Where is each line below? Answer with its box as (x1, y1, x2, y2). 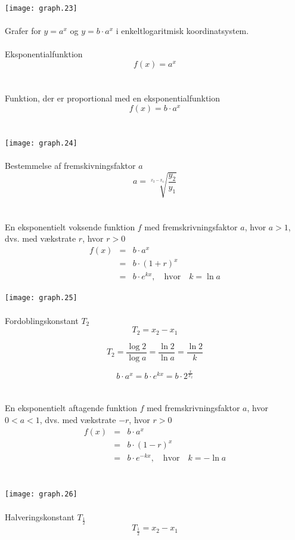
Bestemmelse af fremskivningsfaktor (5, 159, 136, 172)
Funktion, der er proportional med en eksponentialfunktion (5, 92, 221, 104)
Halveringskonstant (5, 510, 74, 523)
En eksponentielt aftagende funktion (5, 402, 137, 414)
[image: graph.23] (5, 4, 77, 13)
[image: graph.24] (5, 139, 77, 147)
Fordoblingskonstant (5, 314, 79, 326)
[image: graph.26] (5, 490, 77, 499)
